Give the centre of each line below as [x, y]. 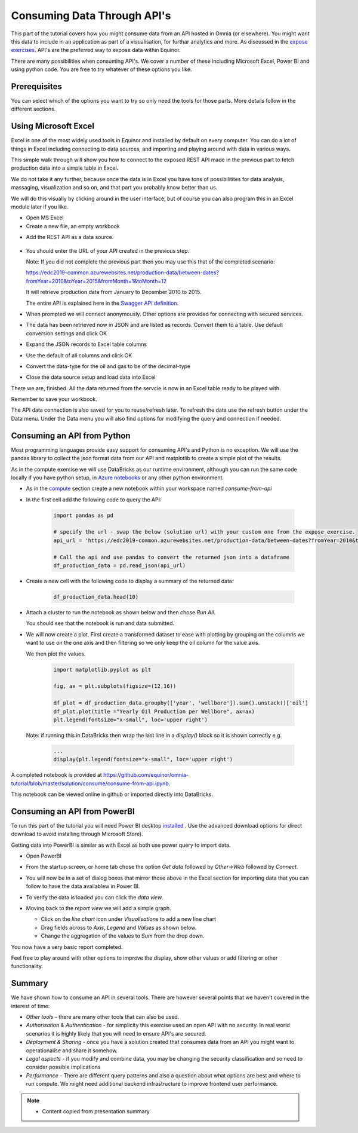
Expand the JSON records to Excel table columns [87, 344]
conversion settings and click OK [67, 333]
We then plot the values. [56, 654]
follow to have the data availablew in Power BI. [83, 886]
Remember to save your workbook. [54, 399]
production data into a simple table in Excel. [65, 168]
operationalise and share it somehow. [72, 1050]
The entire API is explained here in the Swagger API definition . [102, 303]
